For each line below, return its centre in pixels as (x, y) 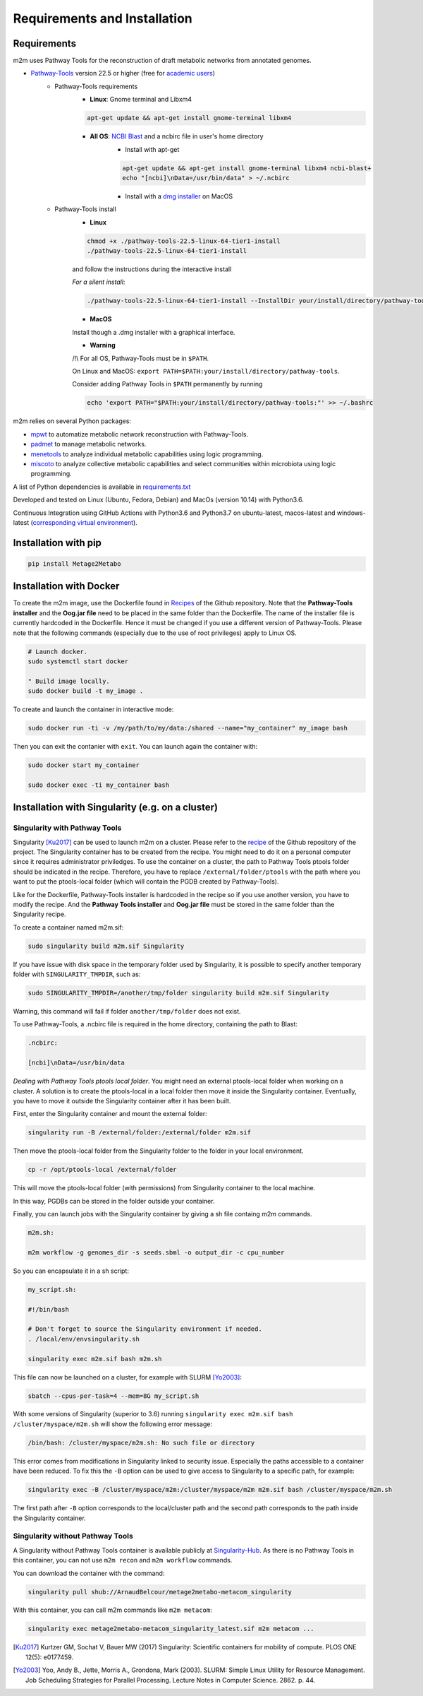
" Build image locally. (69, 681)
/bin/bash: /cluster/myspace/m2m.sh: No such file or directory (141, 1442)
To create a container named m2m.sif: (68, 927)
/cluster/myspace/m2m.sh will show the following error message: (113, 1424)
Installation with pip (57, 543)
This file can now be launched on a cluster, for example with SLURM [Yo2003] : (128, 1377)
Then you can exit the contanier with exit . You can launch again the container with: (135, 747)
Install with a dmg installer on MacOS (179, 196)
